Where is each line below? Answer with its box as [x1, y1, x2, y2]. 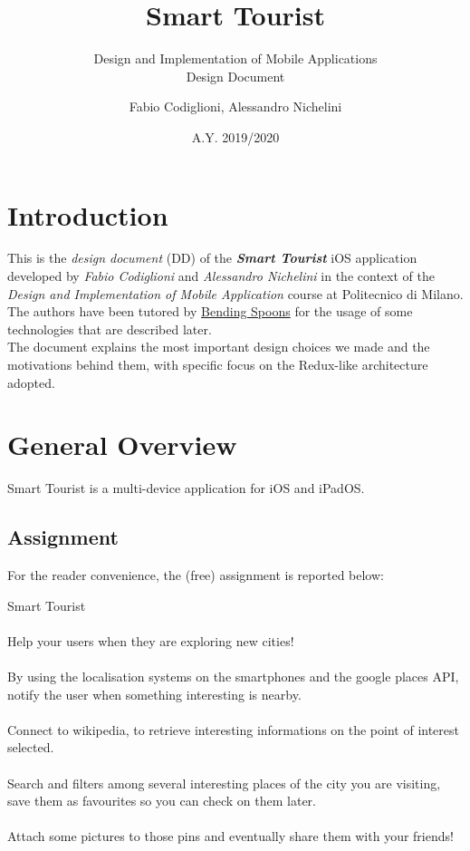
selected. [7, 738, 54, 757]
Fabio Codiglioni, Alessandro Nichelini [129, 97, 342, 116]
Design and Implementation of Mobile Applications [93, 49, 378, 68]
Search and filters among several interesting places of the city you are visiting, [7, 773, 441, 792]
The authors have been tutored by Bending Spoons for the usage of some [7, 302, 413, 321]
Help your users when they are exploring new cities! [7, 631, 294, 650]
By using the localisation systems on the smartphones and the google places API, [7, 667, 459, 686]
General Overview [7, 426, 237, 463]
